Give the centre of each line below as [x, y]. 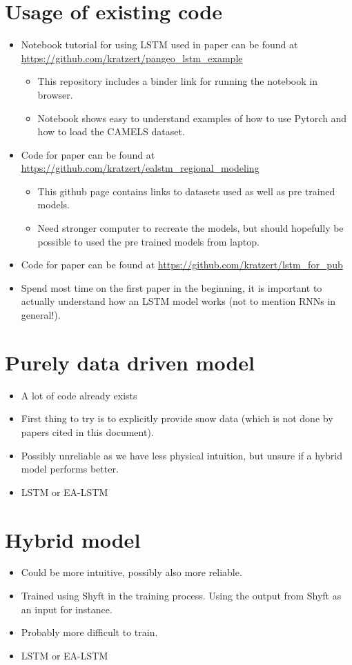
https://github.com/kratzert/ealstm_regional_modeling [140, 168]
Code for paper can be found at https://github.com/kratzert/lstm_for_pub [182, 265]
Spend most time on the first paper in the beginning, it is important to [172, 287]
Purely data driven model [130, 362]
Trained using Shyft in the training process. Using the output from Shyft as [181, 596]
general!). [41, 315]
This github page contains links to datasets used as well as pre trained [186, 191]
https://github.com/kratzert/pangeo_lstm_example [132, 58]
